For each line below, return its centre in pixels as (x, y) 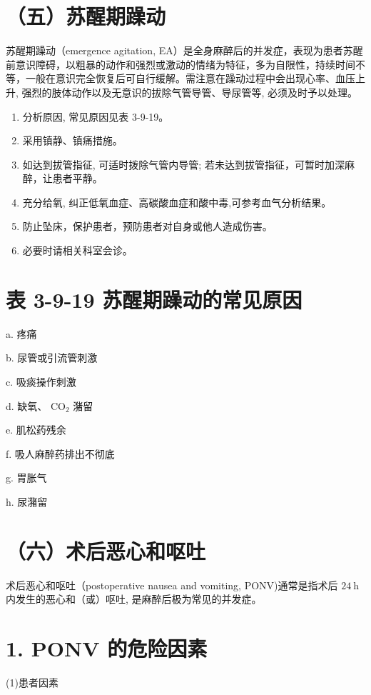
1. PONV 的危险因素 (107, 648)
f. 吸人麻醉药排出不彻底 (60, 453)
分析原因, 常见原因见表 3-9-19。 (96, 116)
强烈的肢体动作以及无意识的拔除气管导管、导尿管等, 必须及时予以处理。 (190, 92)
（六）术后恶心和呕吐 (106, 550)
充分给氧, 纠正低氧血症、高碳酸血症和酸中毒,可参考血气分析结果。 (177, 202)
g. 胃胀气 (26, 477)
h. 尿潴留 (27, 501)
